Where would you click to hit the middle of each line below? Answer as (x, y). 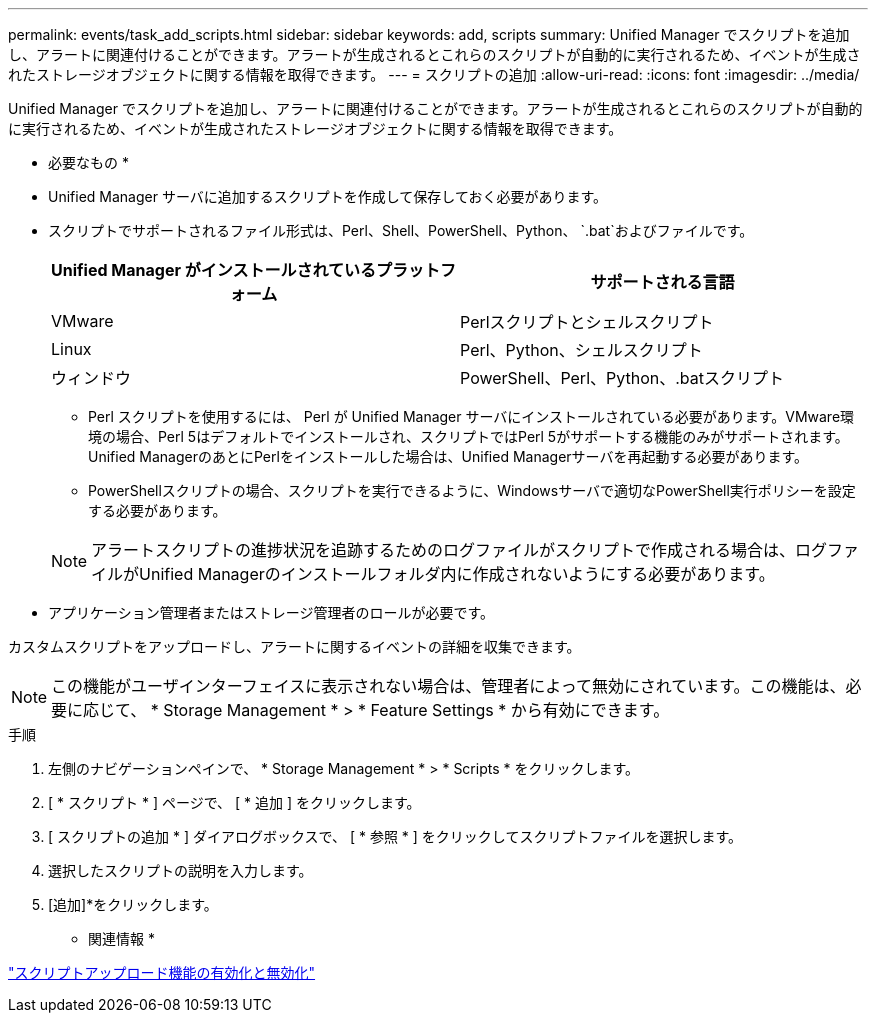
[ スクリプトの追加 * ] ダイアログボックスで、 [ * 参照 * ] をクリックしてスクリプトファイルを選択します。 (395, 836)
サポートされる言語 (662, 282)
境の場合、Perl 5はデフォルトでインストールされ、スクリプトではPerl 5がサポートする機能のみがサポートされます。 (468, 436)
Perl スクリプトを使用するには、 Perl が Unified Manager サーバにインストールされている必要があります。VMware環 (471, 416)
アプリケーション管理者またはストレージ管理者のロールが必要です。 (271, 612)
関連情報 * (121, 938)
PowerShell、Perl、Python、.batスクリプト (622, 378)
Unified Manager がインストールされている (213, 270)
